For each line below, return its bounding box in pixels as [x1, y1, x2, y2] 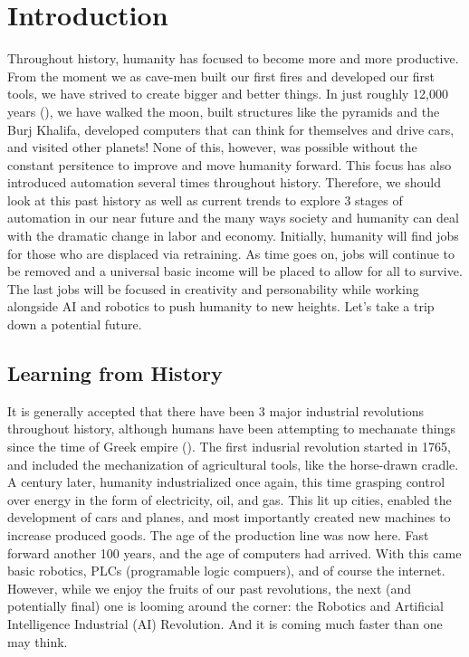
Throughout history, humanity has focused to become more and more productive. [7, 49, 459, 68]
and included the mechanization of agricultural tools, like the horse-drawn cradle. [7, 454, 459, 473]
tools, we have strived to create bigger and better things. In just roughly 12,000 [7, 84, 449, 103]
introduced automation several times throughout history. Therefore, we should [7, 173, 441, 192]
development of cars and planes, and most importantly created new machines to [7, 508, 451, 527]
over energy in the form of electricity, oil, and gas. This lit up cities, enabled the [7, 490, 452, 509]
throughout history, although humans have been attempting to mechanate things [7, 419, 456, 438]
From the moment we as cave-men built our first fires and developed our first [7, 66, 435, 85]
